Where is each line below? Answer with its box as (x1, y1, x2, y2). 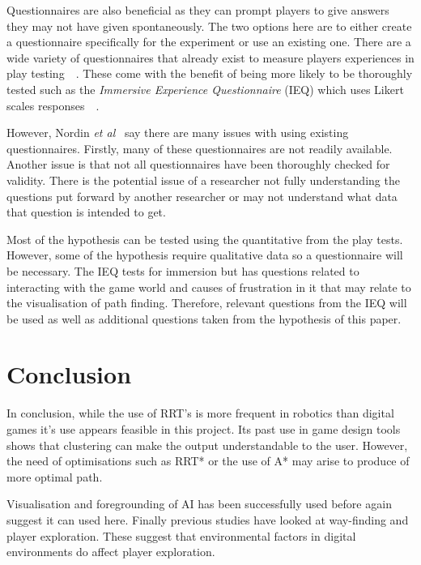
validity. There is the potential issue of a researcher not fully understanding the (6, 171, 400, 188)
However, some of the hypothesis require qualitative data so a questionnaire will (6, 246, 403, 263)
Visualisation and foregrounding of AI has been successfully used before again (6, 495, 392, 512)
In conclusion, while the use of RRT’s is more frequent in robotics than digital (6, 404, 394, 422)
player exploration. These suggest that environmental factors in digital (6, 527, 356, 544)
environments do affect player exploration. (6, 543, 215, 560)
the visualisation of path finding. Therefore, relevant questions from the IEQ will (6, 294, 407, 311)
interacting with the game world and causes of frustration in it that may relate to (6, 278, 411, 295)
